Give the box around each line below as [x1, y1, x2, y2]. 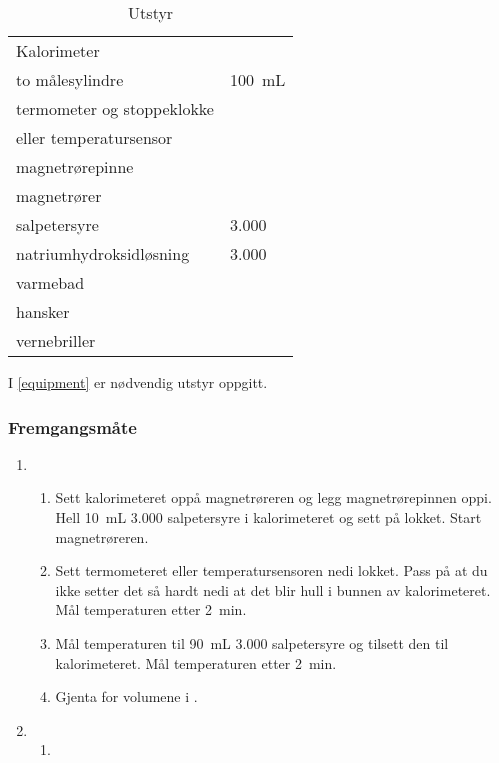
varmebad [16, 271, 85, 294]
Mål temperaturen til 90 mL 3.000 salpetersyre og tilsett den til [55, 632, 449, 653]
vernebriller [16, 329, 96, 352]
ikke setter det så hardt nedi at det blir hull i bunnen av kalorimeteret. [55, 579, 491, 600]
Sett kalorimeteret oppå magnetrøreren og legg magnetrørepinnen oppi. [55, 487, 492, 508]
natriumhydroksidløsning [16, 242, 190, 265]
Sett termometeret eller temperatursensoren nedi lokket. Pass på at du [55, 560, 488, 581]
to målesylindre [16, 68, 124, 91]
